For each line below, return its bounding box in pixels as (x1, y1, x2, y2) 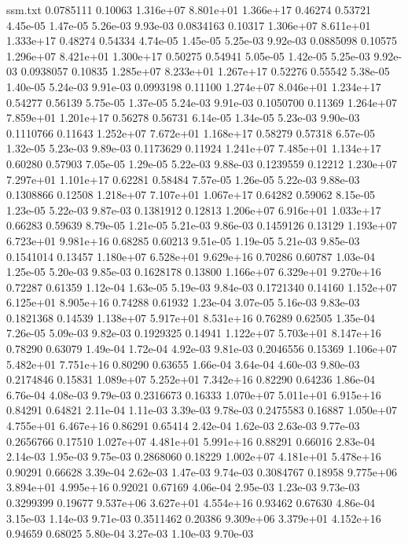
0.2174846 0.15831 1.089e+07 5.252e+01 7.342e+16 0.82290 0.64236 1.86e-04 (6, 371, 375, 388)
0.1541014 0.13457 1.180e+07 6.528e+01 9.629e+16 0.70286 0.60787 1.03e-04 (6, 248, 375, 264)
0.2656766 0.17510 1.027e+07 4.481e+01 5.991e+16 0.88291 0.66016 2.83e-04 (6, 432, 375, 449)
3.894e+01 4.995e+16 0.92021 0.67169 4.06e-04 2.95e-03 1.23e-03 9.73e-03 (6, 479, 360, 495)
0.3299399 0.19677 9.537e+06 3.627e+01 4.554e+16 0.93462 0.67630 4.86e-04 (6, 494, 375, 510)
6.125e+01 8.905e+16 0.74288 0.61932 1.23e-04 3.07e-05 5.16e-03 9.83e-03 (6, 294, 360, 311)
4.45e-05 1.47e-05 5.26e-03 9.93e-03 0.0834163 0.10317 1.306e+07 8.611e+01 (6, 17, 371, 33)
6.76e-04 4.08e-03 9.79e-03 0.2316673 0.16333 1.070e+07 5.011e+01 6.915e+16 (6, 386, 381, 402)
